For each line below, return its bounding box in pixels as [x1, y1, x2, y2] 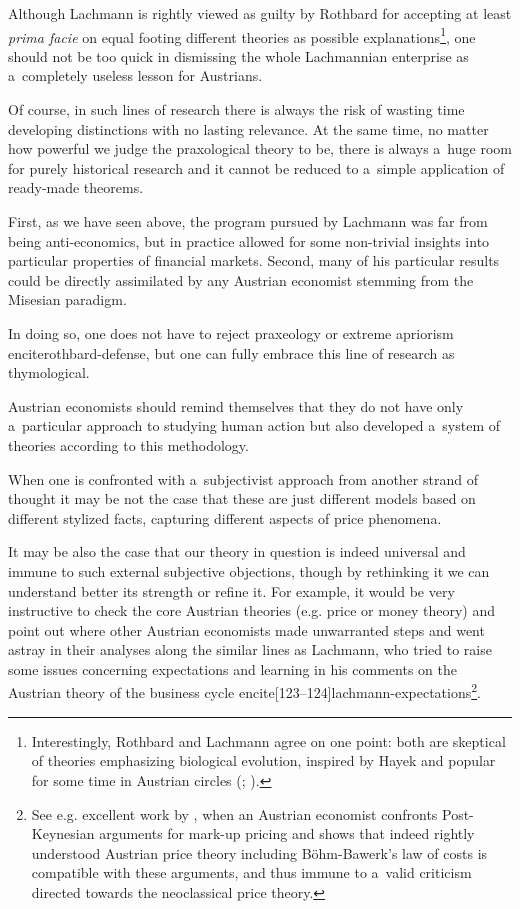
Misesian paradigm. [8, 289, 127, 310]
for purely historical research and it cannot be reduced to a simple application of [8, 157, 505, 178]
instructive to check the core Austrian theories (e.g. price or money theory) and [8, 600, 495, 621]
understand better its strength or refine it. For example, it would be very [8, 580, 455, 601]
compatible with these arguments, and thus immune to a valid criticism [31, 862, 472, 883]
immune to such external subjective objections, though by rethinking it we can [8, 560, 490, 581]
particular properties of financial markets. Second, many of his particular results [8, 250, 500, 271]
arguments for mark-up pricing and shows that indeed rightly [99, 823, 475, 844]
